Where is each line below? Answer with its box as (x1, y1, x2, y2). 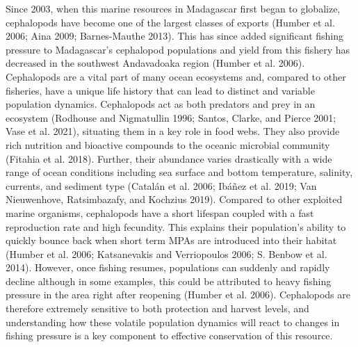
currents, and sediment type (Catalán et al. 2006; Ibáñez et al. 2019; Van (6, 178, 317, 193)
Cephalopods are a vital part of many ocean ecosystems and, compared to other (6, 69, 346, 83)
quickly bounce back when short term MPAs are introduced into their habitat (6, 233, 337, 248)
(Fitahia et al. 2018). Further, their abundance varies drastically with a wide (6, 151, 332, 166)
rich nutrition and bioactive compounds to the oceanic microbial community (6, 137, 330, 152)
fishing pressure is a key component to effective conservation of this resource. (6, 328, 333, 343)
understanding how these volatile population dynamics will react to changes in (6, 314, 340, 329)
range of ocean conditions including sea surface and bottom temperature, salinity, (6, 165, 353, 179)
